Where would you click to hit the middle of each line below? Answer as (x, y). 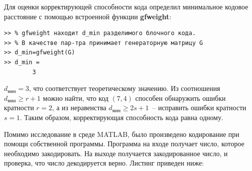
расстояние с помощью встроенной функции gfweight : (88, 16)
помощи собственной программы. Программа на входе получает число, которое (124, 144)
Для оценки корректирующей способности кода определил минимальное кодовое (126, 6)
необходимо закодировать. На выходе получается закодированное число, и (116, 153)
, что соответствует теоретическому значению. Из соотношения (125, 88)
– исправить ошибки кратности (199, 107)
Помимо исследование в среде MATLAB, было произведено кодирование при (122, 134)
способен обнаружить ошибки (180, 98)
